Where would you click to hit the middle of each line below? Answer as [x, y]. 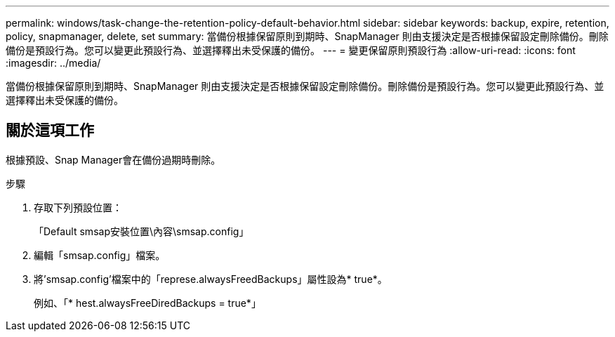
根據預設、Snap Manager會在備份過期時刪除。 [113, 159]
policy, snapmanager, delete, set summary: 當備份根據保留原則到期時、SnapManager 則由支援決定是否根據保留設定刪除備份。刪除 [307, 36]
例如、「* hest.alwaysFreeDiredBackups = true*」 [147, 303]
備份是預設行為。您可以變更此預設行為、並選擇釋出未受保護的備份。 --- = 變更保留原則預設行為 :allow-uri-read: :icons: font [291, 50]
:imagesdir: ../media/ [53, 63]
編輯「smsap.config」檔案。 [100, 255]
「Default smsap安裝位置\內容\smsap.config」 [141, 231]
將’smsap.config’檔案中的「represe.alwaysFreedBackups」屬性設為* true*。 [211, 279]
